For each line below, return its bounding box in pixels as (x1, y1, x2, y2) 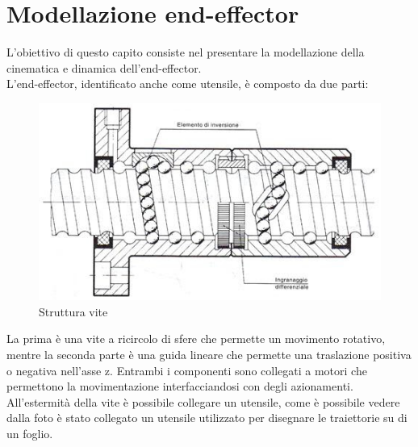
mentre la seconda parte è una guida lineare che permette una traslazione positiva (6, 345, 412, 362)
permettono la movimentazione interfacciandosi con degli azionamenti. (6, 378, 353, 395)
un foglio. (6, 424, 53, 441)
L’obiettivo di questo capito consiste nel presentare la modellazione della (6, 44, 365, 61)
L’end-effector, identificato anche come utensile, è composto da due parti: (6, 75, 369, 92)
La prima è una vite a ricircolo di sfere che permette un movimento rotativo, (6, 330, 386, 347)
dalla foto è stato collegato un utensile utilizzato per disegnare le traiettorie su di (6, 409, 408, 426)
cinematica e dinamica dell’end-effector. (6, 59, 202, 76)
